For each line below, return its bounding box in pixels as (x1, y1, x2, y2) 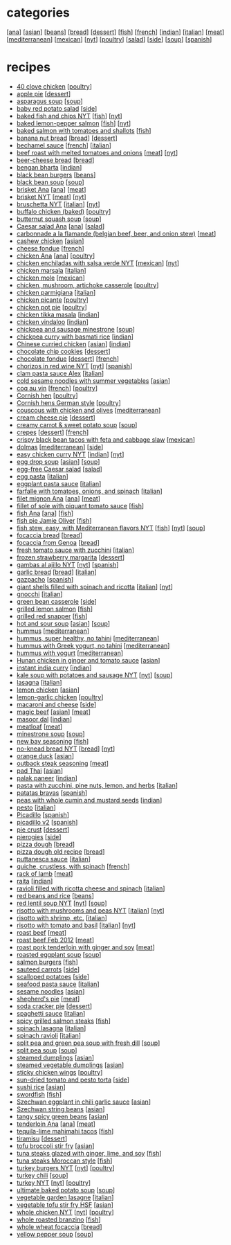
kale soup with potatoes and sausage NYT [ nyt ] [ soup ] (16, 670, 173, 679)
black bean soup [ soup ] (16, 178, 84, 186)
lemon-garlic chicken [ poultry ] (16, 692, 104, 701)
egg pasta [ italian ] (16, 472, 68, 481)
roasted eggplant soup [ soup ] (16, 950, 102, 958)
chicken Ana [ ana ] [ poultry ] (16, 251, 95, 260)
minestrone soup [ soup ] (16, 729, 85, 738)
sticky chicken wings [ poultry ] (16, 1068, 103, 1076)
